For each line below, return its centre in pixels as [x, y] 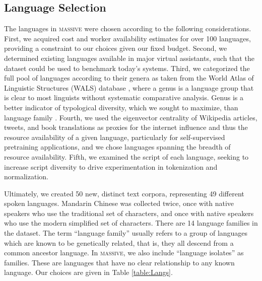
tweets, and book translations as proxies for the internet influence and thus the [126, 127]
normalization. [26, 177]
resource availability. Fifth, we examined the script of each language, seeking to [126, 156]
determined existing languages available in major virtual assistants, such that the [129, 58]
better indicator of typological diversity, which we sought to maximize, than [121, 107]
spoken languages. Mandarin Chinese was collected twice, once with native [119, 203]
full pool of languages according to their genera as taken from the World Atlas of [129, 78]
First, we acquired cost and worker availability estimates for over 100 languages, [127, 38]
